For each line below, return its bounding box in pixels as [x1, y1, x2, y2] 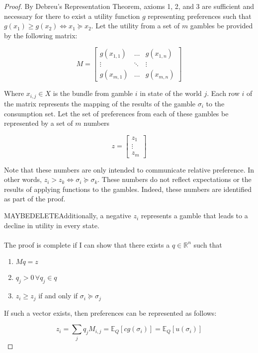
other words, [4, 174, 42, 184]
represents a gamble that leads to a [141, 210, 248, 221]
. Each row [207, 88, 240, 98]
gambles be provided [190, 20, 253, 31]
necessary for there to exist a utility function [4, 10, 140, 21]
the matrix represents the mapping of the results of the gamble [4, 98, 196, 108]
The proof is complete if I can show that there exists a [4, 239, 170, 250]
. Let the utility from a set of [91, 20, 180, 31]
